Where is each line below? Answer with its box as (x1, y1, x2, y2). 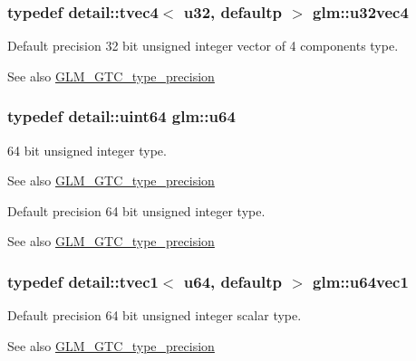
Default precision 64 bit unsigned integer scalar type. (7, 306, 302, 325)
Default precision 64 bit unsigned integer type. (7, 201, 266, 220)
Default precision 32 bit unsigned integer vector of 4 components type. (7, 36, 399, 55)
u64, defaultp (183, 270, 282, 292)
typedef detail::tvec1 (7, 270, 159, 292)
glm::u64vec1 (313, 270, 409, 292)
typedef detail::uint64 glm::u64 (7, 105, 236, 128)
